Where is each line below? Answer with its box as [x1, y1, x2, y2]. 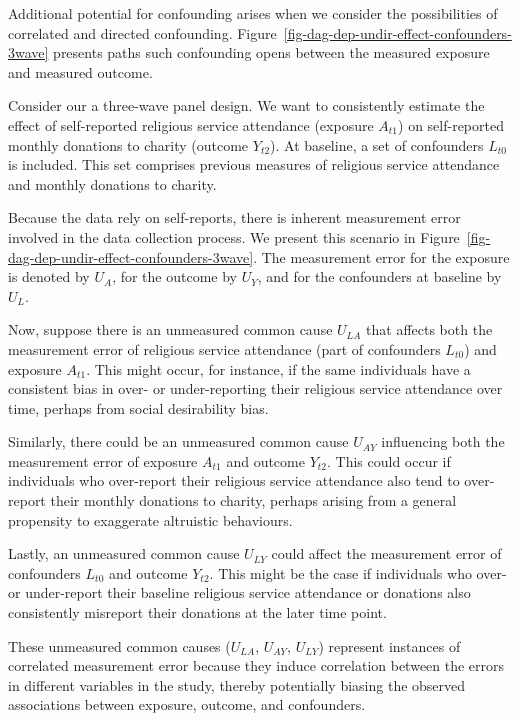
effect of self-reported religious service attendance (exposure [8, 114, 374, 135]
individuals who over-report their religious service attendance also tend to [8, 470, 460, 491]
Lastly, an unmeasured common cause [8, 543, 240, 564]
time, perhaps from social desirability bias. [8, 397, 269, 418]
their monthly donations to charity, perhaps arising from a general [50, 490, 457, 511]
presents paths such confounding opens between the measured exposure [53, 42, 490, 63]
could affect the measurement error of [271, 543, 502, 564]
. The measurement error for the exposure [253, 246, 510, 267]
